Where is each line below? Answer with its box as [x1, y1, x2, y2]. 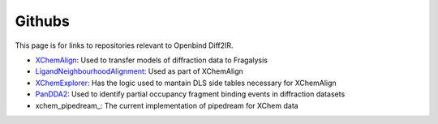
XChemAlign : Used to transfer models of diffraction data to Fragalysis [35, 55, 268, 65]
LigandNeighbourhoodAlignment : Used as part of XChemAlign [35, 66, 243, 76]
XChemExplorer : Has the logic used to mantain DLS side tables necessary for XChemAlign [35, 78, 337, 88]
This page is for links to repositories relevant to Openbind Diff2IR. [15, 41, 234, 50]
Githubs [15, 12, 71, 30]
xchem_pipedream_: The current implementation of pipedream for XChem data [35, 100, 299, 110]
